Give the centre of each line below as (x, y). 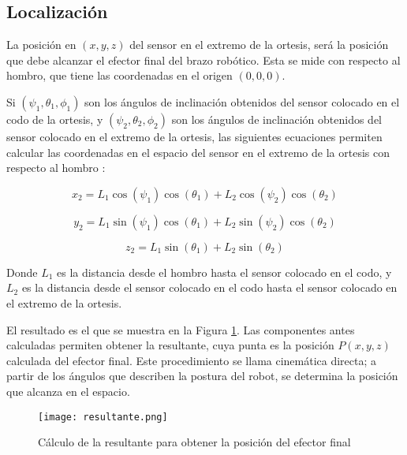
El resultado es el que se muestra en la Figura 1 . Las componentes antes (181, 329)
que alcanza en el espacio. (68, 391)
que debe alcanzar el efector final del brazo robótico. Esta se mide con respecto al (203, 60)
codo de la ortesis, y (55, 119)
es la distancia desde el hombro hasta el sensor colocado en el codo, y (224, 272)
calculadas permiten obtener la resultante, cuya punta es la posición (170, 345)
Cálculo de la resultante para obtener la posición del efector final (194, 442)
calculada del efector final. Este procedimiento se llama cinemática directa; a (192, 360)
